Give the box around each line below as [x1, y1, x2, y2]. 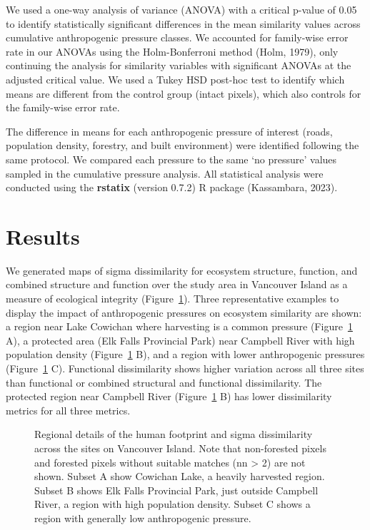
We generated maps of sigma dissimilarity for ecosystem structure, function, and [6, 263, 358, 277]
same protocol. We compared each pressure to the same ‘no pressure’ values [6, 151, 337, 166]
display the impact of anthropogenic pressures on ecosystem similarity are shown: [6, 305, 362, 320]
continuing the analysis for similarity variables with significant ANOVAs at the [6, 58, 351, 73]
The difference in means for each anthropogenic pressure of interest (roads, [6, 123, 333, 138]
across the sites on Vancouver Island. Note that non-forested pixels [34, 440, 326, 455]
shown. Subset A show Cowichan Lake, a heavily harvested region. [34, 469, 325, 484]
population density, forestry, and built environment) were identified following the [6, 138, 359, 153]
